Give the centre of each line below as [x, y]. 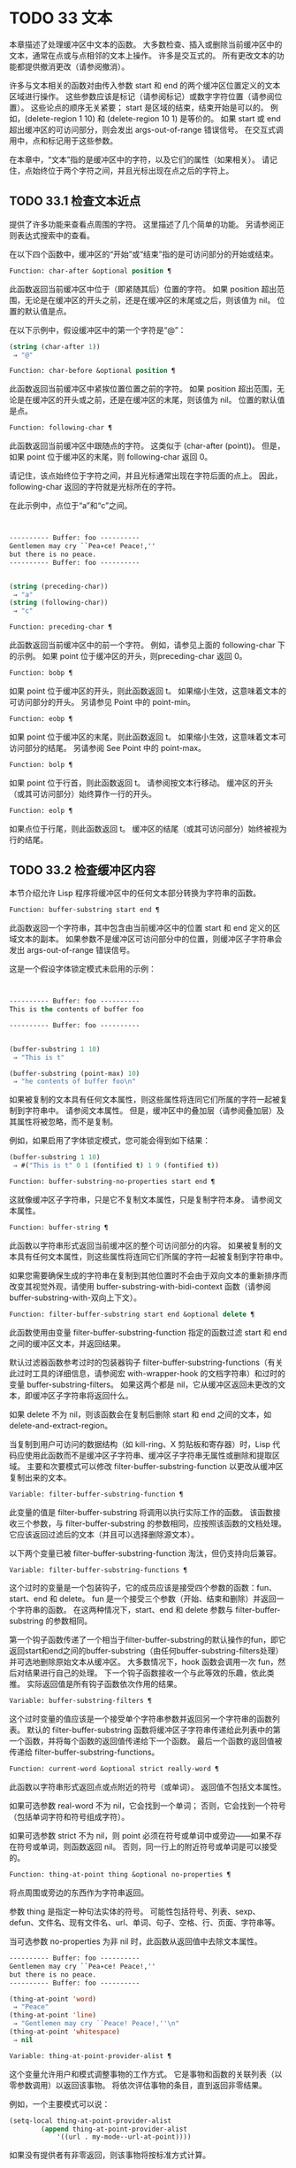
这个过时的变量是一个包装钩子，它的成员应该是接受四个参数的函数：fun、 [143, 1588]
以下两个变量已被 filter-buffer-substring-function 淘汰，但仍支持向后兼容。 [145, 1553]
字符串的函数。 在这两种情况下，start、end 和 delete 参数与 [125, 1610]
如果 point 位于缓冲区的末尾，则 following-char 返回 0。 [111, 457]
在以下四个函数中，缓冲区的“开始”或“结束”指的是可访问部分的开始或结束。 [144, 254]
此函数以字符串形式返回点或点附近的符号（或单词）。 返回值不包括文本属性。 [148, 1787]
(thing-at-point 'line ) [53, 2016]
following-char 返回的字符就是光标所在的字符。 [95, 487]
